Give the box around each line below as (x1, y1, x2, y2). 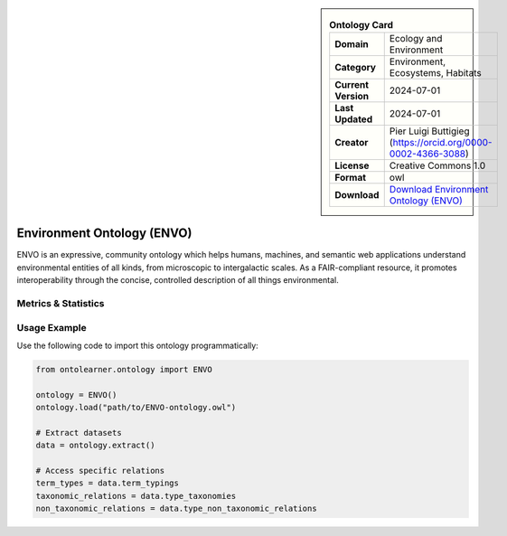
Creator (334, 136, 369, 149)
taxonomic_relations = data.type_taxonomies (35, 491, 237, 501)
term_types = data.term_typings (35, 478, 180, 488)
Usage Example (16, 321, 87, 334)
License (334, 159, 370, 172)
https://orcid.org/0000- (392, 136, 493, 149)
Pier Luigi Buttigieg (389, 125, 470, 137)
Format (334, 172, 366, 184)
